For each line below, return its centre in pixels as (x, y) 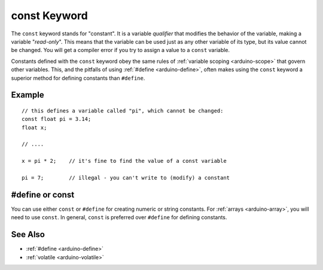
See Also (28, 234)
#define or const (43, 195)
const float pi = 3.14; (57, 119)
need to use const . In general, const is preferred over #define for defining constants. (119, 217)
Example (28, 95)
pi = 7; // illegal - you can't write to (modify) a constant (126, 178)
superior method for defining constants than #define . (78, 78)
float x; (34, 128)
